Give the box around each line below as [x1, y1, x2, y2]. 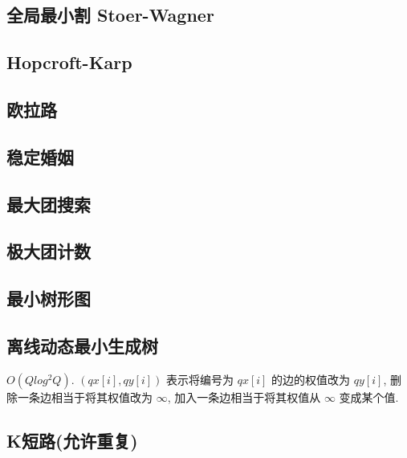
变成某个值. [339, 388, 399, 405]
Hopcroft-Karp [6, 50, 132, 75]
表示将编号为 [165, 370, 234, 387]
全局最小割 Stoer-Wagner [6, 2, 214, 27]
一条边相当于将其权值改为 [17, 388, 153, 405]
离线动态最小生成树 [6, 333, 158, 358]
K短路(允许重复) [6, 427, 138, 452]
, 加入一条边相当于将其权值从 [167, 388, 321, 405]
